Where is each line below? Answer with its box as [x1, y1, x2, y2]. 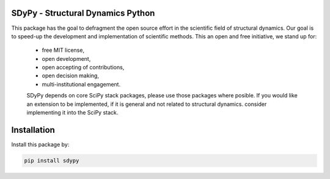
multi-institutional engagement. [42, 80, 121, 88]
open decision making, [42, 72, 99, 79]
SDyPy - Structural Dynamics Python [11, 8, 155, 18]
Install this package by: [11, 141, 70, 148]
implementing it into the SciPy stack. [26, 109, 119, 116]
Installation [11, 125, 55, 135]
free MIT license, [42, 46, 85, 54]
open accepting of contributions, [42, 64, 125, 71]
